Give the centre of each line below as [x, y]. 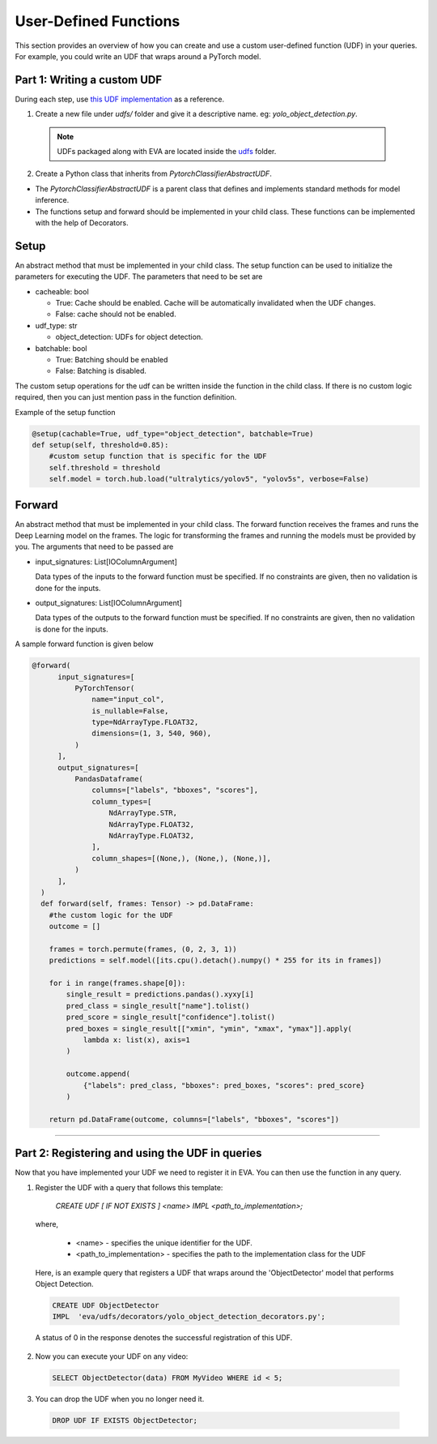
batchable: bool [61, 348]
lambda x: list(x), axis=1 [136, 1040]
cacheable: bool [62, 291]
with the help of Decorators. [82, 222]
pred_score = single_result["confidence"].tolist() [171, 1017]
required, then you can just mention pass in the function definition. [126, 397]
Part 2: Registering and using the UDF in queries [138, 1153]
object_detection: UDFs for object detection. [129, 337]
